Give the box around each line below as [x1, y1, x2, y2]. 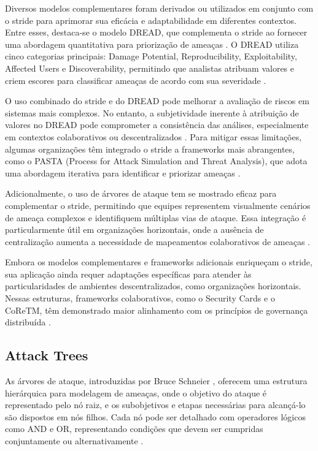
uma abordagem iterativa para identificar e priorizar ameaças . [5, 166, 241, 179]
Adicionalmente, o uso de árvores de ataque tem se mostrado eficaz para [5, 187, 277, 200]
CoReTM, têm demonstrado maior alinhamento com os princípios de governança [5, 303, 308, 316]
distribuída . [5, 316, 51, 328]
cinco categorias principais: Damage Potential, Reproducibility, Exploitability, [5, 50, 297, 63]
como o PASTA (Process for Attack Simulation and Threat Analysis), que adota [5, 154, 308, 167]
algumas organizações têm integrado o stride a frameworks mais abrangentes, [5, 142, 295, 155]
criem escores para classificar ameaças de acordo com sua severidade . [5, 74, 266, 86]
